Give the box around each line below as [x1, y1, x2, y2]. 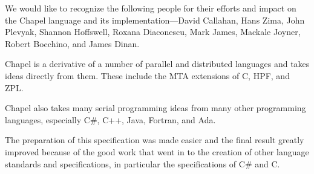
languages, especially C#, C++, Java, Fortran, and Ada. [5, 113, 216, 126]
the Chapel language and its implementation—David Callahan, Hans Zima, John [5, 13, 305, 26]
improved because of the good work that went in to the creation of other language [5, 145, 309, 158]
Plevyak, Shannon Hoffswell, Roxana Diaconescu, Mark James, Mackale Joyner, [5, 25, 301, 38]
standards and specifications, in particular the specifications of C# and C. [5, 157, 280, 170]
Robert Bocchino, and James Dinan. [5, 37, 140, 50]
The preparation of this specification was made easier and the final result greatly [5, 134, 304, 146]
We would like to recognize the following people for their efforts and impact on [5, 2, 296, 14]
